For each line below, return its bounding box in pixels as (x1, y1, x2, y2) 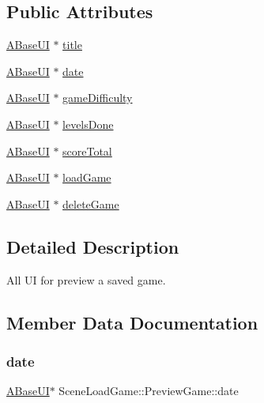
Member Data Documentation (6, 310, 258, 334)
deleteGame (62, 195, 119, 212)
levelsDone (62, 115, 114, 132)
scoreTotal (62, 142, 112, 159)
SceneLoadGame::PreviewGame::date (58, 382, 239, 399)
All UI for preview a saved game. (6, 271, 166, 288)
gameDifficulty (62, 89, 133, 106)
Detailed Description (6, 234, 179, 258)
